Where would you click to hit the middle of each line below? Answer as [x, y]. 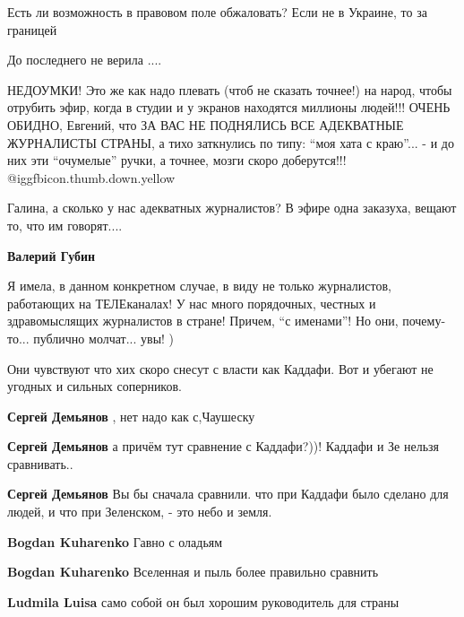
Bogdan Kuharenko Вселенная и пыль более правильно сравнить [193, 572]
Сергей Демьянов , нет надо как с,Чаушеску [131, 416]
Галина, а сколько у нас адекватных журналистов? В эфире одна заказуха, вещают [232, 208]
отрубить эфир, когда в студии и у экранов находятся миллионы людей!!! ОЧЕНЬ [229, 107]
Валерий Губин [52, 255]
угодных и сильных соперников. [95, 386]
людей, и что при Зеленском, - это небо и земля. [140, 512]
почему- [424, 321]
